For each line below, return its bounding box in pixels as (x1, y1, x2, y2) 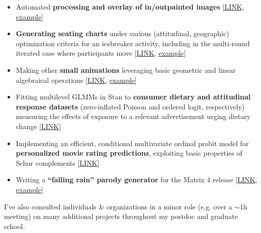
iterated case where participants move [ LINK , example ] (16, 48, 186, 58)
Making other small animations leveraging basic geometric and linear (16, 64, 236, 75)
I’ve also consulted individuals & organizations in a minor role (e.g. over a (4, 201, 232, 211)
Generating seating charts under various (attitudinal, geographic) (16, 28, 229, 39)
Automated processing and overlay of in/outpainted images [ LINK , (16, 2, 244, 12)
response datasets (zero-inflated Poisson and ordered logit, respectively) (16, 101, 245, 111)
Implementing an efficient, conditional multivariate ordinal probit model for (16, 138, 249, 148)
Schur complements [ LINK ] (16, 157, 100, 168)
